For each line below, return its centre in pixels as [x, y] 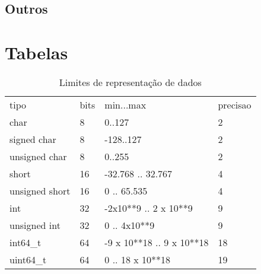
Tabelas [36, 52]
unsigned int [35, 225]
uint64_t [28, 259]
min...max [125, 104]
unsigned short [40, 190]
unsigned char [38, 156]
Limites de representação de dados [130, 82]
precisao [235, 104]
